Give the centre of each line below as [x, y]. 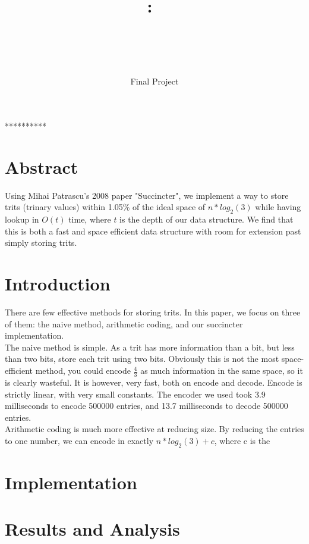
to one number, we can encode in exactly [79, 440]
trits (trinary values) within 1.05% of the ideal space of [105, 207]
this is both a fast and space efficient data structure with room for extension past [153, 231]
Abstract [42, 166]
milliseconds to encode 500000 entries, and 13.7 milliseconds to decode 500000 [146, 406]
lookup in [22, 219]
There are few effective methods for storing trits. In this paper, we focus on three [153, 312]
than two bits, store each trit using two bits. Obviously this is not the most [142, 359]
